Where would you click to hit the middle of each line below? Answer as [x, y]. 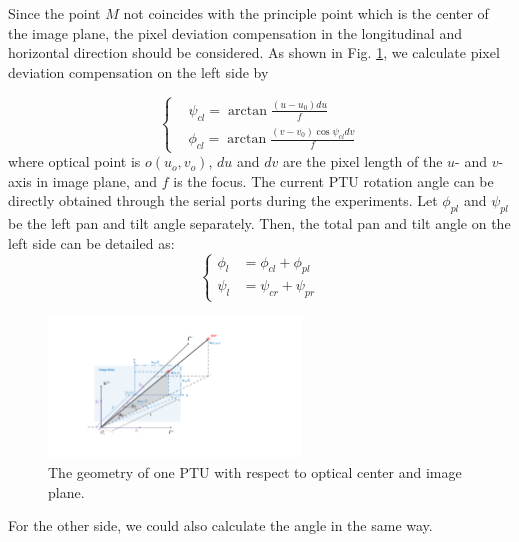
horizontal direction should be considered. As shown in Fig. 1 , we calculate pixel [254, 52]
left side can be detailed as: [91, 242]
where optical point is [74, 161]
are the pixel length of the [362, 161]
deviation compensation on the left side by [138, 71]
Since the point [54, 13]
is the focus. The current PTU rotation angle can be [333, 180]
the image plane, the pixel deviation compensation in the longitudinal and [235, 32]
